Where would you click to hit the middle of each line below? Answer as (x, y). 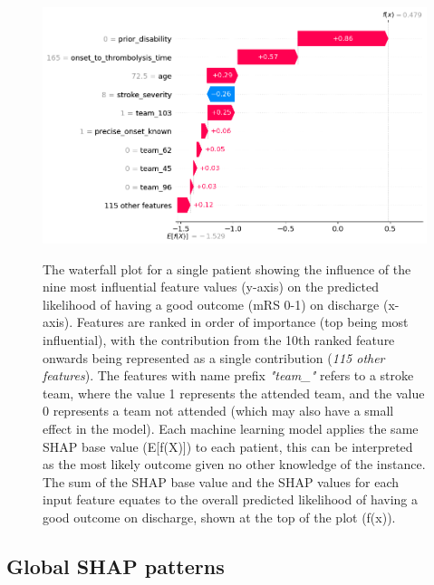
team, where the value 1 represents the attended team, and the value (234, 393)
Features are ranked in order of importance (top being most (242, 322)
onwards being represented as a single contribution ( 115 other (214, 357)
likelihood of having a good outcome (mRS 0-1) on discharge (211, 304)
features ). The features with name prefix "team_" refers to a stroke (228, 375)
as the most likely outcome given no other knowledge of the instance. (234, 464)
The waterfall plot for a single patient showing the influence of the (227, 269)
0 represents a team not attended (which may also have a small (218, 411)
